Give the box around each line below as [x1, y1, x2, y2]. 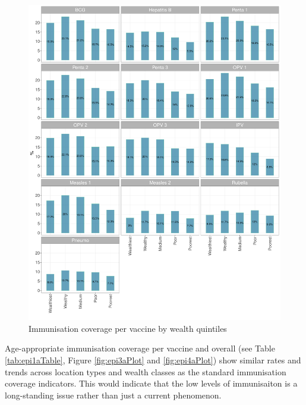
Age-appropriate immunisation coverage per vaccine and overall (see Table [5, 342, 275, 354]
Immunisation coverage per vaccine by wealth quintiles [29, 322, 227, 334]
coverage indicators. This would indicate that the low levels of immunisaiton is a [5, 377, 298, 390]
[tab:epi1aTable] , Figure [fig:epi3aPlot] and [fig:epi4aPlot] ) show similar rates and [5, 353, 301, 366]
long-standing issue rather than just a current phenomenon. [5, 388, 222, 401]
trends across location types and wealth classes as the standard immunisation [5, 365, 286, 378]
